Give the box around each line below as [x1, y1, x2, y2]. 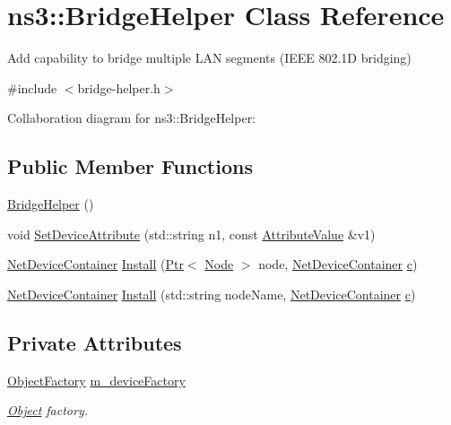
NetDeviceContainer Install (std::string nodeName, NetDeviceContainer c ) [7, 284, 416, 303]
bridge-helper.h [77, 78, 160, 97]
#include [7, 78, 57, 97]
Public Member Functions [7, 152, 253, 180]
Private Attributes [7, 328, 182, 356]
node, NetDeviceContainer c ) [258, 255, 418, 273]
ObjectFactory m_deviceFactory [7, 370, 186, 389]
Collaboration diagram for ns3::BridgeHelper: [7, 108, 256, 127]
